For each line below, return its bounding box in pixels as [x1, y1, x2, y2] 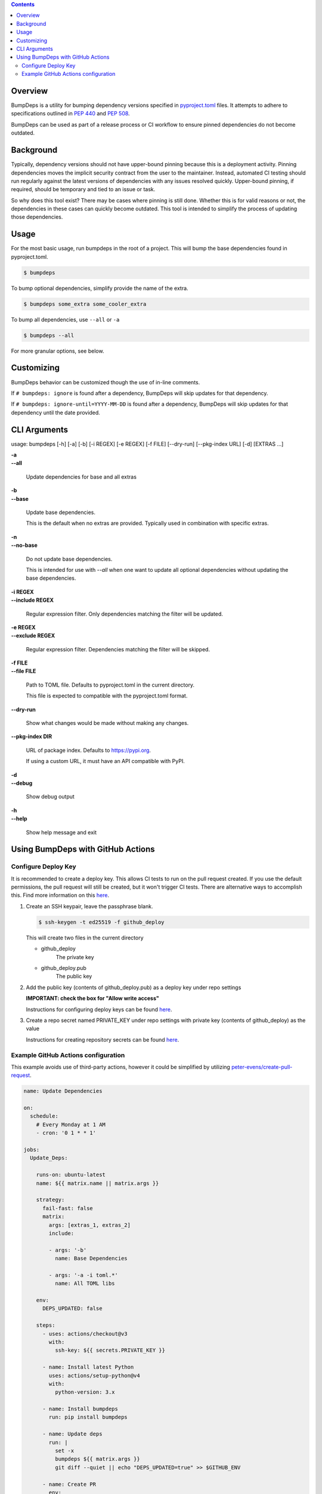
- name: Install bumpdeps [42, 1406, 119, 1413]
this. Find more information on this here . [11, 892, 110, 899]
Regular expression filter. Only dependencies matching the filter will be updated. [26, 610, 224, 617]
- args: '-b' [48, 1247, 87, 1253]
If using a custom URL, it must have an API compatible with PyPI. [26, 758, 185, 765]
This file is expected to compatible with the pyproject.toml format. [26, 692, 188, 699]
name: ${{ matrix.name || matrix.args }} [36, 1180, 159, 1186]
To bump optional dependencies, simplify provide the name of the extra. [11, 284, 188, 292]
